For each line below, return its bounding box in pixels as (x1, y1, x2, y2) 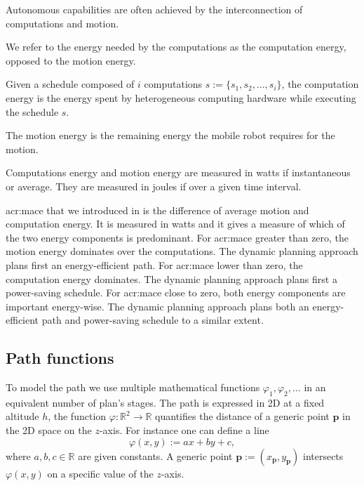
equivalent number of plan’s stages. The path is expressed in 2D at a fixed (6, 395, 325, 409)
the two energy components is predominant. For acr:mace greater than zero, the (6, 230, 349, 244)
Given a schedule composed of (6, 77, 135, 91)
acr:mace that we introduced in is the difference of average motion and (6, 202, 309, 217)
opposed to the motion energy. (6, 53, 136, 67)
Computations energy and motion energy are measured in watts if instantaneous (6, 165, 351, 180)
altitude (6, 409, 39, 423)
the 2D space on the (6, 423, 92, 438)
